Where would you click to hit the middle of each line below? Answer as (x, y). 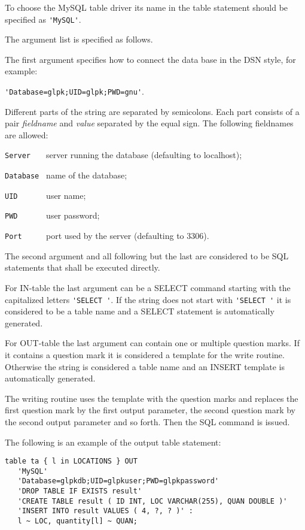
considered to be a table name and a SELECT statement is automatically (140, 311)
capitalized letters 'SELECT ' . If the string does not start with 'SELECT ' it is (148, 299)
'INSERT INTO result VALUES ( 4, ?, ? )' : (105, 511)
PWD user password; (52, 215)
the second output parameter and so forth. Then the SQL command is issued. (147, 421)
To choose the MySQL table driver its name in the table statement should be (147, 7)
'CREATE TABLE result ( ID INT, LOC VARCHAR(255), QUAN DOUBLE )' (152, 501)
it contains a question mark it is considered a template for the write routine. (145, 354)
